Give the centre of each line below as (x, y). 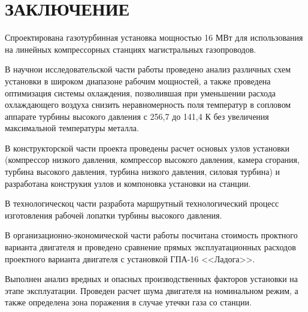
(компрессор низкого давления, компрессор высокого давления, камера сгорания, (152, 160)
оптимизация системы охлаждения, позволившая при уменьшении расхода (141, 93)
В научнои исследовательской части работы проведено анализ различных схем (148, 69)
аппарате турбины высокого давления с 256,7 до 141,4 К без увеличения (137, 116)
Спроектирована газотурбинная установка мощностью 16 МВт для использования (154, 37)
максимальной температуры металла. (72, 128)
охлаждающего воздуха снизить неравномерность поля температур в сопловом (148, 104)
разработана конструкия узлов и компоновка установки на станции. (128, 183)
